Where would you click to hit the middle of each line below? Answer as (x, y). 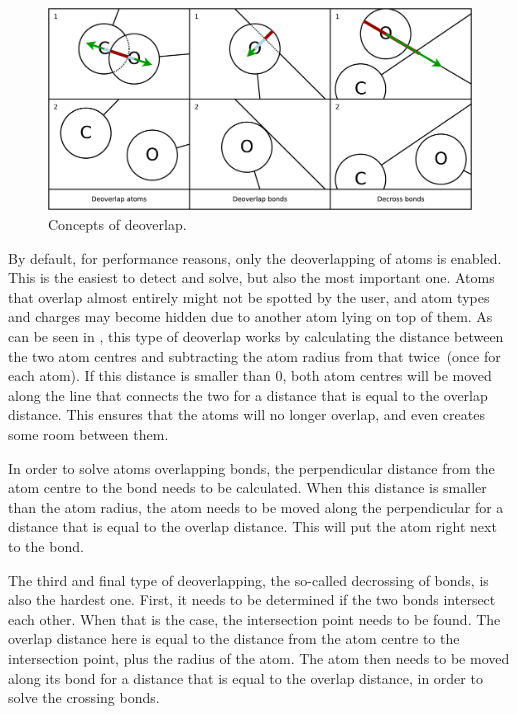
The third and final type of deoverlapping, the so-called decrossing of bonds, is (248, 579)
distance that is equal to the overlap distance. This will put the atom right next (252, 526)
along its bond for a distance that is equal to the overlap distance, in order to (245, 677)
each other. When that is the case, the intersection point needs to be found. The (254, 618)
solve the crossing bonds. (84, 697)
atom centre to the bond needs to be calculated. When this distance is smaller (247, 487)
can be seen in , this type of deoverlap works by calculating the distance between (256, 336)
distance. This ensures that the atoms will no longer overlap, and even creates (246, 414)
